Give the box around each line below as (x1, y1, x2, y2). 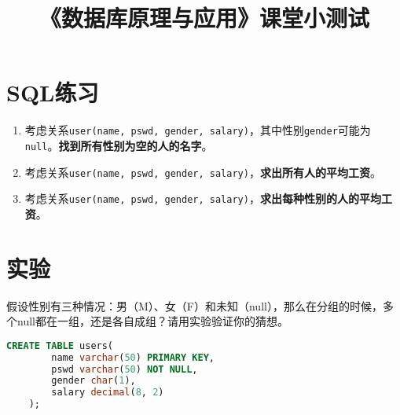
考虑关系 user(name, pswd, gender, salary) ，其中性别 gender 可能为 (24, 122, 371, 138)
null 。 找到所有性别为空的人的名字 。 (24, 137, 213, 153)
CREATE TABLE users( (6, 340, 114, 351)
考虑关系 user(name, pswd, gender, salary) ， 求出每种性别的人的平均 (24, 190, 381, 207)
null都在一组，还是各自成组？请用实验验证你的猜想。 (17, 313, 288, 329)
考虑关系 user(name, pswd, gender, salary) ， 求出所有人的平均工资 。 (24, 163, 381, 180)
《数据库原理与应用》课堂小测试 (39, 2, 369, 34)
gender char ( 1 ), (51, 375, 136, 387)
